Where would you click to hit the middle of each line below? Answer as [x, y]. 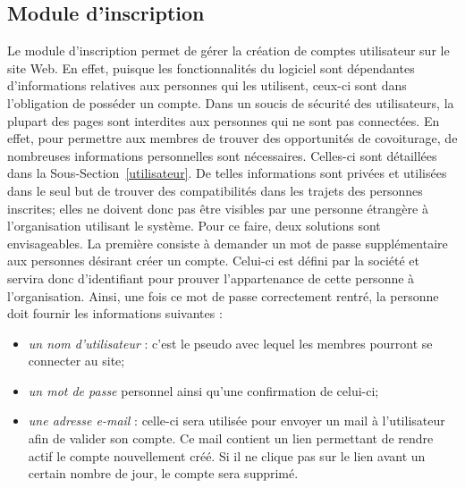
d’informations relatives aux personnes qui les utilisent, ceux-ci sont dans [207, 85]
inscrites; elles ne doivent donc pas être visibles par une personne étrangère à [218, 208]
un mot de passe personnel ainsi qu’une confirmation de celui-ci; [203, 390]
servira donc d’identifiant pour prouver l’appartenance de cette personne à [211, 278]
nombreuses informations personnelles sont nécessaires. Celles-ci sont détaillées [222, 155]
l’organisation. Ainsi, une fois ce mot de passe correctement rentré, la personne [223, 295]
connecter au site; [76, 361]
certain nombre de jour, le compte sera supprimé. [163, 473]
